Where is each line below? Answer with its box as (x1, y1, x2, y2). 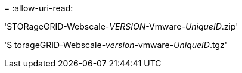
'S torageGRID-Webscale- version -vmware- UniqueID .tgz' (4, 40, 227, 50)
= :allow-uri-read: (4, 3, 73, 13)
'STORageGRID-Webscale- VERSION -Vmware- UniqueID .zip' (4, 21, 238, 31)
